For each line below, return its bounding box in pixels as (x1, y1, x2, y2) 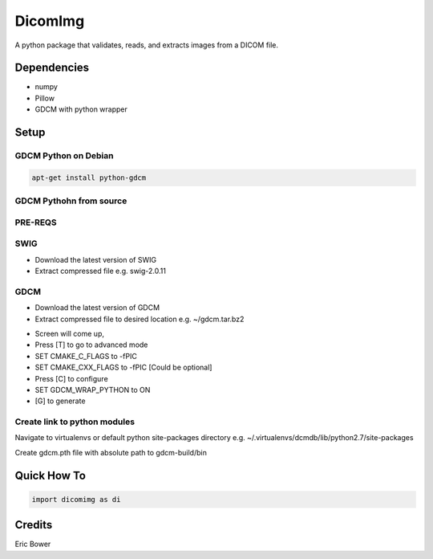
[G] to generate (34, 396, 86, 406)
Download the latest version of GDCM (34, 303, 160, 312)
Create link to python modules (14, 416, 136, 427)
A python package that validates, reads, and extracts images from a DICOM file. (14, 40, 279, 50)
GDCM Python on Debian (14, 150, 114, 161)
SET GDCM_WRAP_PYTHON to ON (34, 385, 151, 394)
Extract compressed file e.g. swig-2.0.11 (34, 266, 166, 276)
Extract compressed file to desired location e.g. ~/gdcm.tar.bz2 (34, 314, 245, 324)
